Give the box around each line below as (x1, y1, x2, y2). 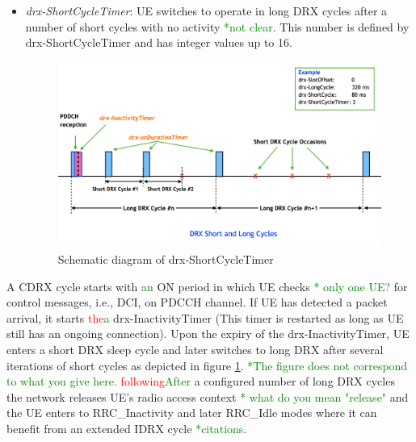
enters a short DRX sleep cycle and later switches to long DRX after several (6, 340, 384, 357)
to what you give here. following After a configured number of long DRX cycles (6, 373, 395, 390)
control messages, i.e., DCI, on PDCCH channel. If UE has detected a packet (6, 294, 388, 311)
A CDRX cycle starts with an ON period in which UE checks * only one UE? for (6, 277, 408, 294)
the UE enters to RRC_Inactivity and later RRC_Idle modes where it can (6, 404, 377, 421)
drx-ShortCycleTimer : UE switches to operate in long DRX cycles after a (25, 2, 388, 19)
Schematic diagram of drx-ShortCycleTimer (57, 250, 274, 267)
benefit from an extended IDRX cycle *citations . (6, 419, 247, 436)
